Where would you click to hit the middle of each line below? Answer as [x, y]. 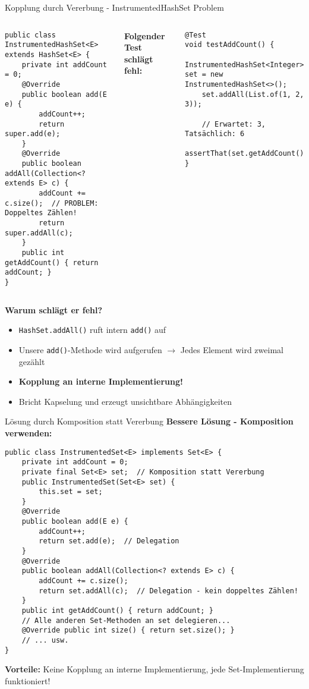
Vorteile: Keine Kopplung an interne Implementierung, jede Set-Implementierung [154, 669]
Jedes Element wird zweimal [232, 349]
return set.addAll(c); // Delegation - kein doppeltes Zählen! [168, 591]
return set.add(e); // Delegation [109, 541]
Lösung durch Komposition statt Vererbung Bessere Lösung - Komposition [149, 421]
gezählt [32, 361]
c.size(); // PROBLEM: [52, 203]
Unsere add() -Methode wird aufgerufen [90, 349]
